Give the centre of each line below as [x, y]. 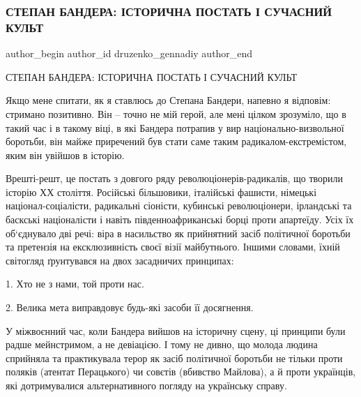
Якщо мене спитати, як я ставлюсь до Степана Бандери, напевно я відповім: [168, 100]
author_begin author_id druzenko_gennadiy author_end [129, 53]
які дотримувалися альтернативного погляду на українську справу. [146, 385]
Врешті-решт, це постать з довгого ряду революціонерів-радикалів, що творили [175, 178]
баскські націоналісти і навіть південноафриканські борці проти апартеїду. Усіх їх [180, 219]
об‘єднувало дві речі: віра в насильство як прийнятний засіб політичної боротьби [178, 233]
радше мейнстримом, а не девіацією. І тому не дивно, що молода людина [162, 344]
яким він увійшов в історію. [65, 155]
